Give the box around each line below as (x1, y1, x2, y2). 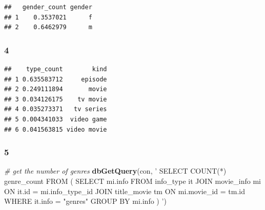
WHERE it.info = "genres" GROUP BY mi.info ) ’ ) (4, 196, 167, 206)
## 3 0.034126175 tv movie (4, 95, 107, 103)
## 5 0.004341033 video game (4, 115, 107, 123)
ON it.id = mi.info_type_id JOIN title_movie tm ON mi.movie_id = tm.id (4, 185, 246, 196)
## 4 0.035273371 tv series (4, 106, 107, 113)
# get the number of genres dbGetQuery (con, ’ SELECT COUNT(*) (4, 165, 227, 176)
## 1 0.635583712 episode (4, 75, 107, 83)
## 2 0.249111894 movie (4, 86, 107, 93)
